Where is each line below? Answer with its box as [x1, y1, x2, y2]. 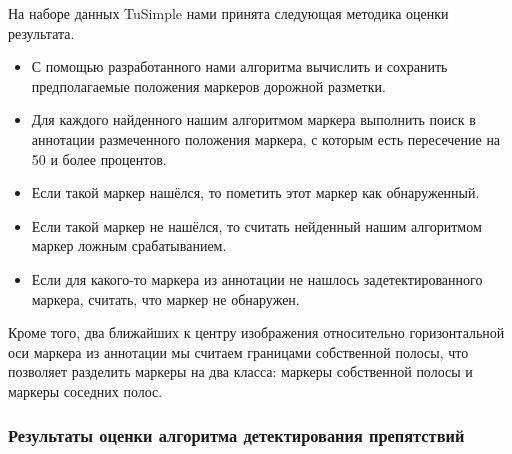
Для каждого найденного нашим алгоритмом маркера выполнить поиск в [31, 109, 476, 130]
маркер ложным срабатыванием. [31, 235, 227, 256]
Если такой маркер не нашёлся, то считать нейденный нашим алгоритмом [31, 215, 482, 236]
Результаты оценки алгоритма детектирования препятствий [8, 423, 465, 448]
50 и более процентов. [31, 148, 167, 169]
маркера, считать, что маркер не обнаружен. [31, 288, 300, 309]
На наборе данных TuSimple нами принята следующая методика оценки [8, 3, 449, 23]
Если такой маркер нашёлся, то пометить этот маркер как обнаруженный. [31, 182, 480, 203]
